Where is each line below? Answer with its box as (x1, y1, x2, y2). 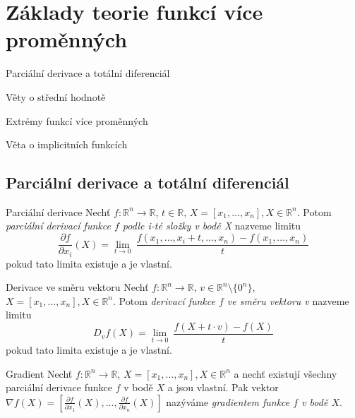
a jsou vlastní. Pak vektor (167, 380, 279, 395)
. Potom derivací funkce (113, 293, 215, 308)
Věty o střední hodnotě (6, 89, 106, 104)
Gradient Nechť (6, 366, 73, 381)
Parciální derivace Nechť (6, 204, 111, 219)
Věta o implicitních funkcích (6, 137, 128, 152)
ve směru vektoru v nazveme (227, 293, 349, 308)
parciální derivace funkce (6, 380, 112, 395)
